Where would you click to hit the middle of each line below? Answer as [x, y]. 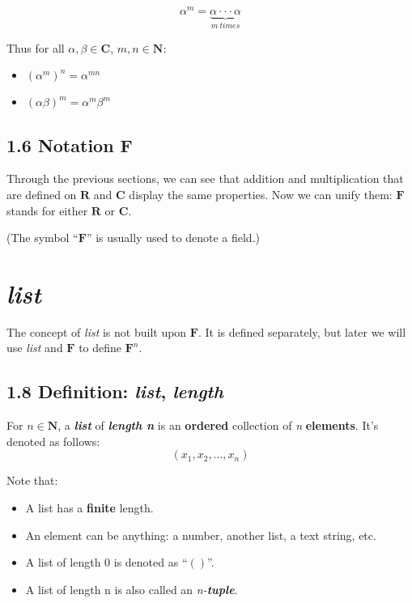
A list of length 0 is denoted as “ [106, 562]
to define [100, 348]
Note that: [32, 480]
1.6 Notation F [70, 144]
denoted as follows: [53, 441]
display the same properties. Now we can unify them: [261, 194]
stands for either [47, 210]
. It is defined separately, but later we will [302, 331]
